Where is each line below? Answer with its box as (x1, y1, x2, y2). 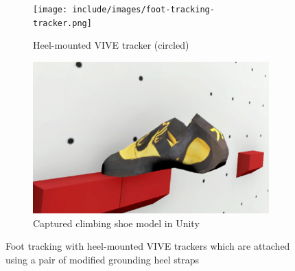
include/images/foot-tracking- (72, 5, 215, 14)
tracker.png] (33, 18, 92, 28)
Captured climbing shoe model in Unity (33, 215, 200, 230)
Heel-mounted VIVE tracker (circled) (33, 38, 189, 52)
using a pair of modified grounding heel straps (5, 252, 199, 266)
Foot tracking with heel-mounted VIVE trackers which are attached (5, 239, 290, 253)
